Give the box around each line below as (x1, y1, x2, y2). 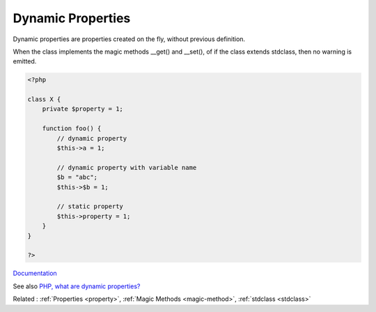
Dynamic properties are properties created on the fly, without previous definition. (13, 35, 246, 43)
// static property (56, 203, 123, 210)
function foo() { (42, 125, 102, 132)
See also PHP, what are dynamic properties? (13, 282, 141, 290)
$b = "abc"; (56, 173, 97, 181)
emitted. (13, 57, 37, 65)
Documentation (13, 269, 57, 278)
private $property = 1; (42, 105, 123, 113)
